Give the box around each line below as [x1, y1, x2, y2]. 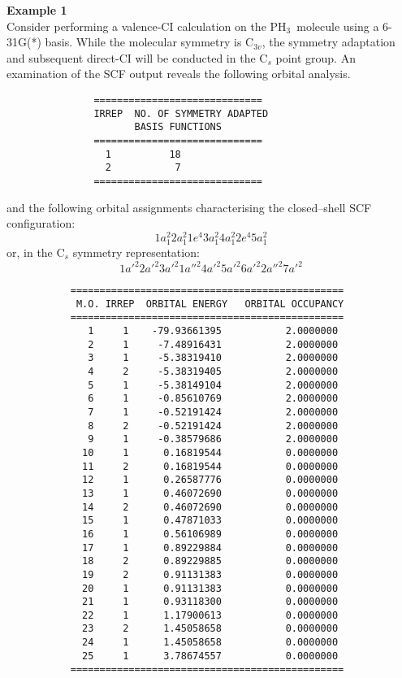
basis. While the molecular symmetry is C [45, 33, 254, 50]
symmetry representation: [72, 243, 200, 260]
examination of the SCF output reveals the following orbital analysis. [6, 65, 351, 82]
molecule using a [296, 17, 379, 34]
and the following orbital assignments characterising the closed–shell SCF [6, 198, 372, 215]
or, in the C [6, 243, 65, 260]
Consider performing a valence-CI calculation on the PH [6, 17, 287, 34]
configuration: [6, 215, 76, 232]
